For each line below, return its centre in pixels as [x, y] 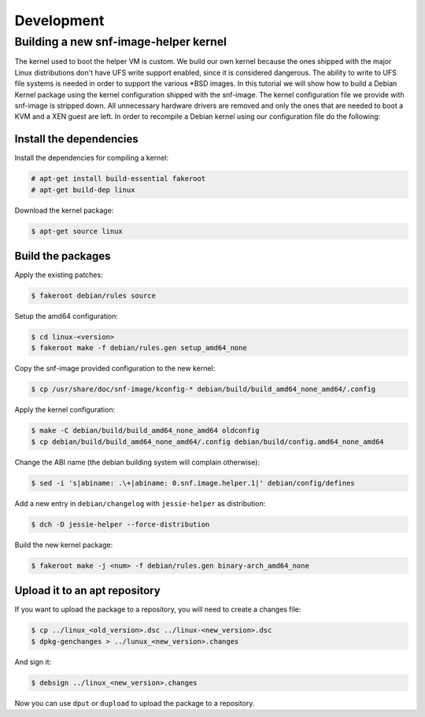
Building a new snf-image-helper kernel [121, 42]
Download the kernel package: [64, 210]
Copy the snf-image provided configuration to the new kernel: [115, 368]
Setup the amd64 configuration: [66, 316]
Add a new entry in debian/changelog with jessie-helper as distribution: [140, 503]
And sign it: [33, 662]
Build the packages [63, 256]
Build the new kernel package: [64, 545]
